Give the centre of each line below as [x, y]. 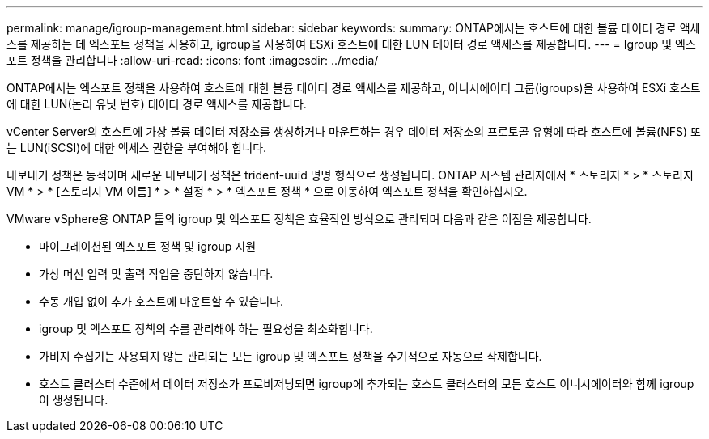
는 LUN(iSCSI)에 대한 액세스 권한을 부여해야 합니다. [137, 148]
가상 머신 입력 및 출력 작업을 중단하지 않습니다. [156, 274]
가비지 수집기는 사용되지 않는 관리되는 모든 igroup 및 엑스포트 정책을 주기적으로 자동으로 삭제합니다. [291, 356]
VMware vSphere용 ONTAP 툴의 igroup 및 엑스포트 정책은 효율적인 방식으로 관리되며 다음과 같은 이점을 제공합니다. [299, 219]
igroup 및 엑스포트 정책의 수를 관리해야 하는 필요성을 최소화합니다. [206, 329]
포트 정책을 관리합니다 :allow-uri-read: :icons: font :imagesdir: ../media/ [193, 60]
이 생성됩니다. [74, 400]
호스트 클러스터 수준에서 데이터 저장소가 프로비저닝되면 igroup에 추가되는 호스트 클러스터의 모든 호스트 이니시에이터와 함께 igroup [367, 384]
